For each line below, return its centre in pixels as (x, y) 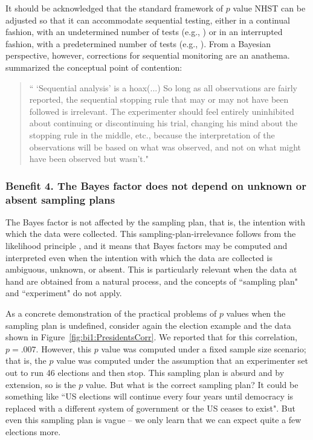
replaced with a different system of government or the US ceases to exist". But (150, 408)
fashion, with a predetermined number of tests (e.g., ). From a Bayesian (138, 43)
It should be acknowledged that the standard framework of (115, 8)
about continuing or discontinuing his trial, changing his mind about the (163, 123)
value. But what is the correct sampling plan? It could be (192, 384)
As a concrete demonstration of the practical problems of (111, 313)
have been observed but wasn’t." (89, 159)
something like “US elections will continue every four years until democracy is (150, 396)
